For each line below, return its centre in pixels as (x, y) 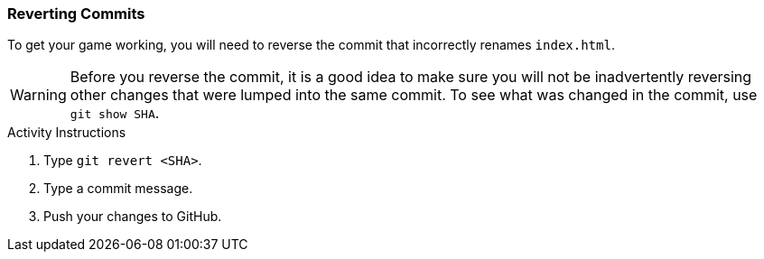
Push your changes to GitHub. (133, 217)
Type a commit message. (118, 189)
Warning (38, 95)
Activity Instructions (67, 133)
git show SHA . (115, 113)
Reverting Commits (76, 14)
